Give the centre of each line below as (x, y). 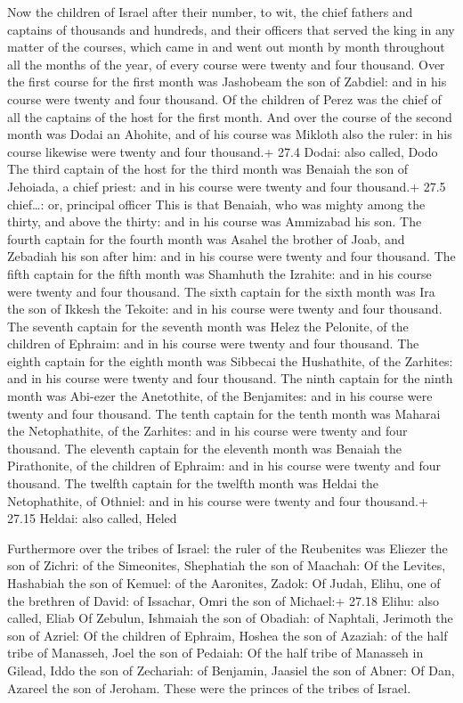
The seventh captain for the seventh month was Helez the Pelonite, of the (208, 326)
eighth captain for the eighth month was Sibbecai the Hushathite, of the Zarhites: (230, 360)
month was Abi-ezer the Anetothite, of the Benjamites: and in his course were (220, 396)
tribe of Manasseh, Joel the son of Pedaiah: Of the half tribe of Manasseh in (215, 653)
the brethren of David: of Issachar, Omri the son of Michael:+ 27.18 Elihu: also (223, 600)
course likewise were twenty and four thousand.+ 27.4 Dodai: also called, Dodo (223, 151)
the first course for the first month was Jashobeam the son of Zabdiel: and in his (227, 82)
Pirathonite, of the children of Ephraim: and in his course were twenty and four (224, 466)
